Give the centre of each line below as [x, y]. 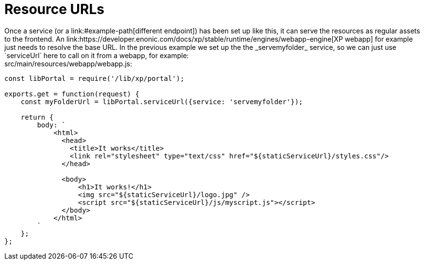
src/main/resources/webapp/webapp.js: [68, 63]
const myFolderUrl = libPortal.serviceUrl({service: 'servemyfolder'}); [162, 101]
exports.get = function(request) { [72, 94]
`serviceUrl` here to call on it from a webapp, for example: [97, 55]
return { [37, 117]
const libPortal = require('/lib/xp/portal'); [94, 78]
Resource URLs [54, 9]
